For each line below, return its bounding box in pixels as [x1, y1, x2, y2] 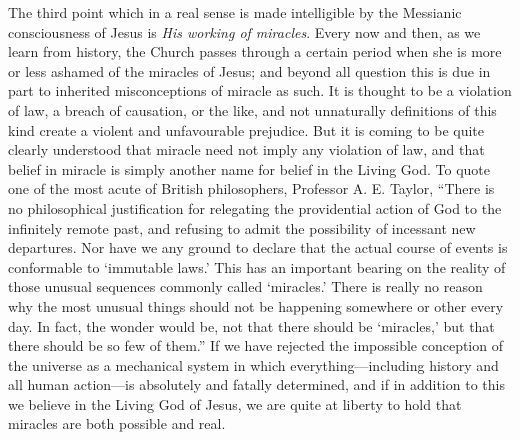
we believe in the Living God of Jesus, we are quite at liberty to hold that [8, 393, 462, 414]
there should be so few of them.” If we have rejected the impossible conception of [8, 335, 503, 356]
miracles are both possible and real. [8, 413, 226, 434]
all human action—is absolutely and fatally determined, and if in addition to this [8, 374, 505, 395]
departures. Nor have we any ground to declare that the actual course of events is [8, 237, 508, 258]
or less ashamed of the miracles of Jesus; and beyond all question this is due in [8, 60, 491, 81]
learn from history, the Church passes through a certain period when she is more [8, 41, 502, 62]
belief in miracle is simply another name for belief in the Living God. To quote [8, 158, 491, 179]
